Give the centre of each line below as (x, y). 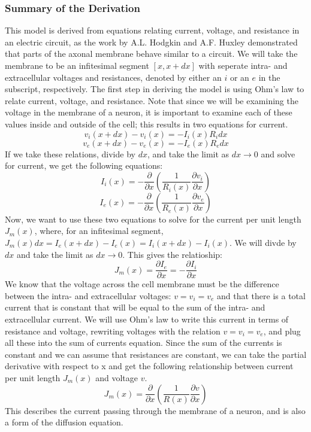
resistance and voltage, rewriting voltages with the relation (113, 331)
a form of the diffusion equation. (64, 422)
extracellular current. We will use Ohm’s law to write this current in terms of (147, 319)
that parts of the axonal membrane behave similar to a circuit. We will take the (151, 54)
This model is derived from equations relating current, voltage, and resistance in (152, 30)
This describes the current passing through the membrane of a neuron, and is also (155, 410)
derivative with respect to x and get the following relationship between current (149, 366)
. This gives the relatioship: (172, 254)
